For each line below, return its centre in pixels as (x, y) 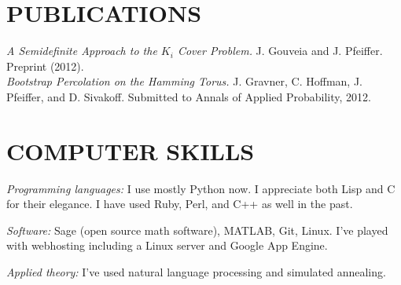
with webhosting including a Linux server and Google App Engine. (167, 245)
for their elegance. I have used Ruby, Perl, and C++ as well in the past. (180, 204)
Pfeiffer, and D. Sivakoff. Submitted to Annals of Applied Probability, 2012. (189, 96)
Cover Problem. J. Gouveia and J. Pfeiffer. (280, 51)
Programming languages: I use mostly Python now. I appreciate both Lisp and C (201, 188)
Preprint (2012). (45, 66)
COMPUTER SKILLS (131, 150)
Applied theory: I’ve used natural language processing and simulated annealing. (196, 272)
